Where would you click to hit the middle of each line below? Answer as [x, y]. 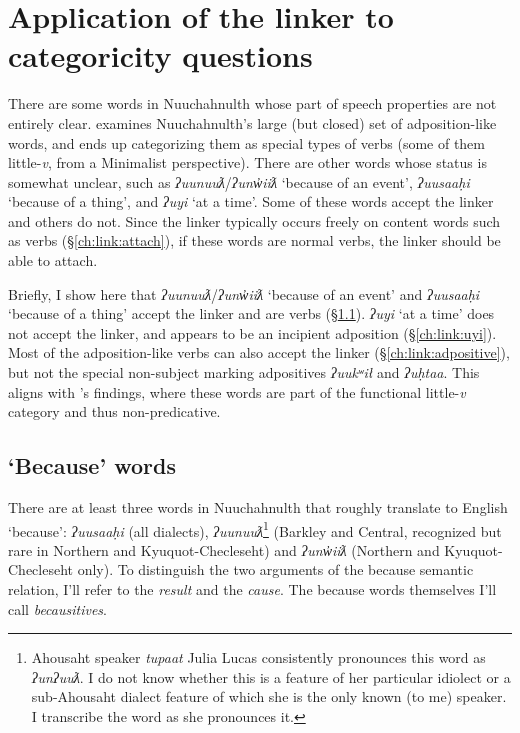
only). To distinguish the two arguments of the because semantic [275, 569]
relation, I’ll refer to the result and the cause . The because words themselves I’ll [252, 589]
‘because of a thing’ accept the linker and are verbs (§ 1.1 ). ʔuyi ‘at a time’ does [251, 313]
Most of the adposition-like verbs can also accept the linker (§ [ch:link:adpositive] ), [259, 352]
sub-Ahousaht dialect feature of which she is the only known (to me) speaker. [269, 696]
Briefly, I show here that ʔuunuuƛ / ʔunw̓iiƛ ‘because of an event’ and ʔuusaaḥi [244, 293]
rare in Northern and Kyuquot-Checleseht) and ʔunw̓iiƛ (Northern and [224, 549]
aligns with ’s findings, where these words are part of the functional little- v [237, 391]
